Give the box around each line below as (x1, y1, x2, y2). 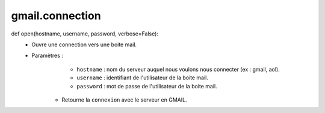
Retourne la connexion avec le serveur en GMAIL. (61, 96, 187, 103)
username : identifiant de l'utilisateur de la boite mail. (76, 74, 209, 81)
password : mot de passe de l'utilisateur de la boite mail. (76, 82, 217, 90)
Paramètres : (31, 52, 63, 60)
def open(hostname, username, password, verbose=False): (11, 30, 159, 37)
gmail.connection (11, 9, 102, 22)
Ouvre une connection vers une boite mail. (31, 41, 137, 48)
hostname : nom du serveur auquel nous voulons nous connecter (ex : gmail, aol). (76, 66, 280, 73)
